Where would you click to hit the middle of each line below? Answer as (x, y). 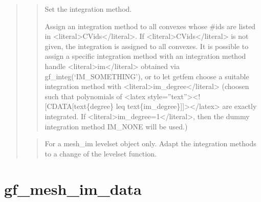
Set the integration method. (88, 9)
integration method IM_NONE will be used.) (116, 126)
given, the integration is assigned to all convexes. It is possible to (147, 46)
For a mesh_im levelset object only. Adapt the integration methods (150, 143)
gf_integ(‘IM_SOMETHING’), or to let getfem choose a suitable (147, 76)
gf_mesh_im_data (73, 188)
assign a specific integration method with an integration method (145, 56)
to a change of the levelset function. (101, 153)
